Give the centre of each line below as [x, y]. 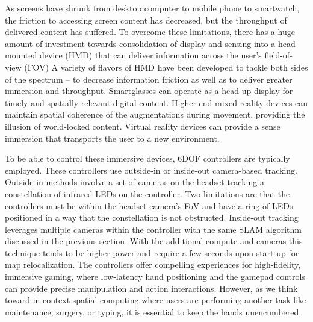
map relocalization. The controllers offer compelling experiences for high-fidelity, [153, 264]
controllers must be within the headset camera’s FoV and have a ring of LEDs [149, 205]
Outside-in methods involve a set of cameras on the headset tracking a [135, 182]
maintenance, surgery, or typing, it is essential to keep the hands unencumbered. [153, 311]
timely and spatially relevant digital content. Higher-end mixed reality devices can [156, 102]
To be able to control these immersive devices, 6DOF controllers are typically [147, 158]
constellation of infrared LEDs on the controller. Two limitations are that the [147, 193]
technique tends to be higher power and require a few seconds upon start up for [152, 252]
